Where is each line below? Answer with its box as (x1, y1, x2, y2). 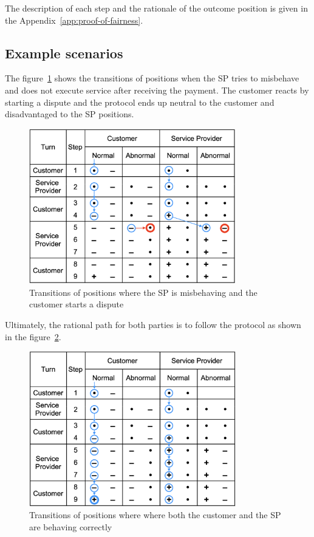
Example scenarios (5, 43, 123, 62)
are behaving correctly (29, 520, 112, 533)
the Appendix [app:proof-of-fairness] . (5, 13, 143, 26)
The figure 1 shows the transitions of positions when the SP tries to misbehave (5, 72, 299, 84)
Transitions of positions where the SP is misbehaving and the (29, 286, 258, 298)
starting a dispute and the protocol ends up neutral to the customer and (5, 95, 275, 108)
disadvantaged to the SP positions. (5, 108, 134, 120)
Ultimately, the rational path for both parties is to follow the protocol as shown (5, 318, 301, 330)
